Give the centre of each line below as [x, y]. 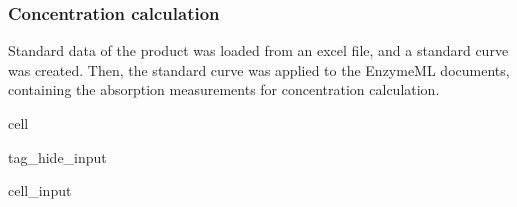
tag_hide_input [57, 156]
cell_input [40, 190]
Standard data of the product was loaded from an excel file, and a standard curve [258, 50]
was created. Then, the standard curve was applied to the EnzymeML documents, [259, 69]
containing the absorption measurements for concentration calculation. [224, 89]
